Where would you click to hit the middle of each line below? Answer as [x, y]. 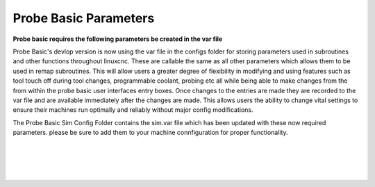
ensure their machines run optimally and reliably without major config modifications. [133, 110]
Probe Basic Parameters [84, 18]
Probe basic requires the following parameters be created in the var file [118, 39]
